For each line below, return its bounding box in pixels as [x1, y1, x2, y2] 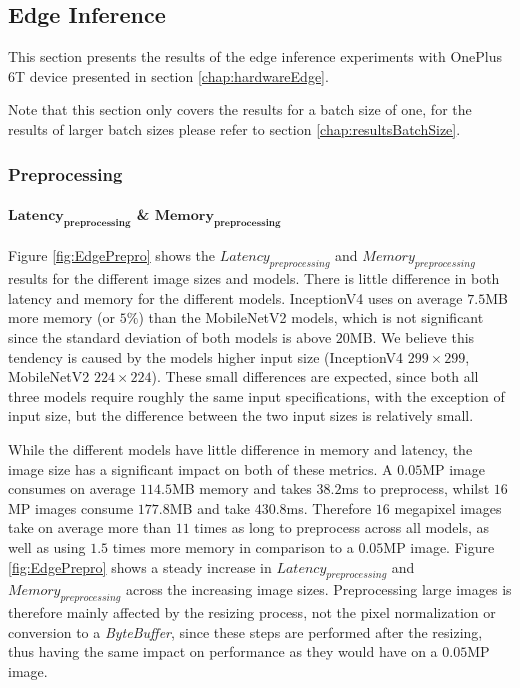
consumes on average [8, 478, 136, 499]
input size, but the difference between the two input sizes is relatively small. [8, 405, 474, 426]
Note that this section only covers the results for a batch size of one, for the [8, 99, 472, 120]
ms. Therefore [286, 497, 372, 518]
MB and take [169, 497, 251, 518]
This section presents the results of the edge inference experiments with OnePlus [8, 46, 503, 67]
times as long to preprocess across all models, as [194, 517, 490, 538]
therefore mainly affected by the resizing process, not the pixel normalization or [8, 602, 496, 623]
